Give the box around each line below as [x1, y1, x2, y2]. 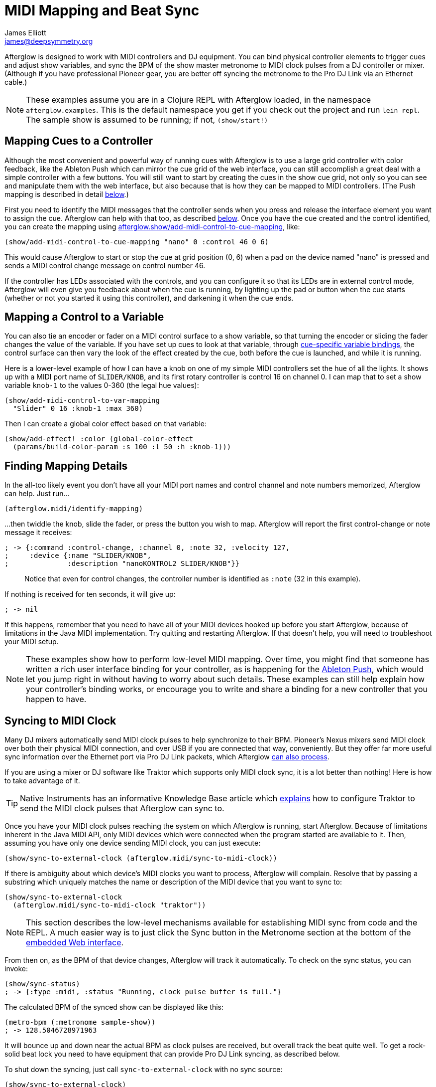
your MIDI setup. [4, 637, 59, 646]
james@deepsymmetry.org [4, 36, 93, 45]
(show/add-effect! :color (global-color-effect [4, 435, 194, 443]
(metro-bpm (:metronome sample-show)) [4, 1018, 156, 1027]
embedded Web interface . [26, 937, 124, 948]
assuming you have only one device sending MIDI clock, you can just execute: [4, 839, 261, 848]
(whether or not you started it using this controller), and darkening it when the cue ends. [4, 293, 294, 302]
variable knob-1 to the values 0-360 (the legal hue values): [4, 381, 199, 390]
